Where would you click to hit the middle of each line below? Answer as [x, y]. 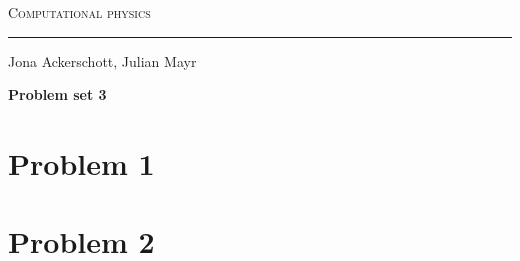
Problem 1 [81, 162]
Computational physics [79, 12]
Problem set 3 [57, 94]
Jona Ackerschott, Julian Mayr [102, 60]
